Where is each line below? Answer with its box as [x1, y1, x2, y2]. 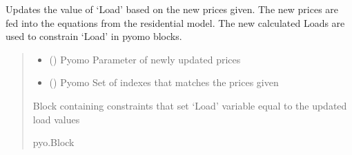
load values [32, 112, 80, 126]
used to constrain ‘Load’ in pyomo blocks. [6, 29, 182, 43]
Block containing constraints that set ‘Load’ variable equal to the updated [32, 98, 347, 112]
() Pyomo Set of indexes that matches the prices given [49, 75, 279, 90]
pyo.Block [32, 135, 75, 149]
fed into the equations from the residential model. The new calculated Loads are [6, 15, 345, 30]
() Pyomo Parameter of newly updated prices [49, 52, 241, 66]
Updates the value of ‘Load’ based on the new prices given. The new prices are [6, 2, 339, 16]
